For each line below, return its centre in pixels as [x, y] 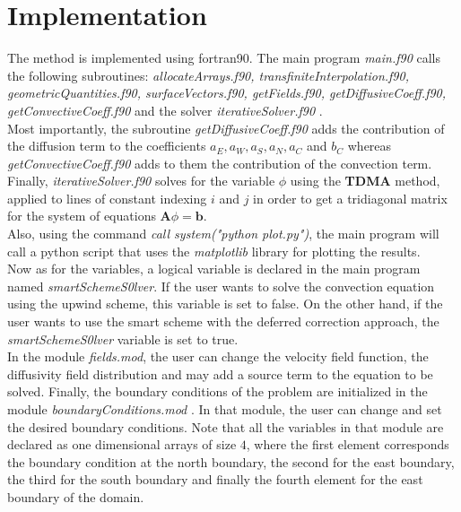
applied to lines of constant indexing [107, 198]
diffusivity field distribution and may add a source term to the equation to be [220, 373]
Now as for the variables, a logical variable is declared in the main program [214, 269]
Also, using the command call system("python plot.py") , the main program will [223, 234]
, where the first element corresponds [348, 444]
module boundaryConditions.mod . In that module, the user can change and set [225, 409]
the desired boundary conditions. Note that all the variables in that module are [226, 426]
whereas [370, 146]
